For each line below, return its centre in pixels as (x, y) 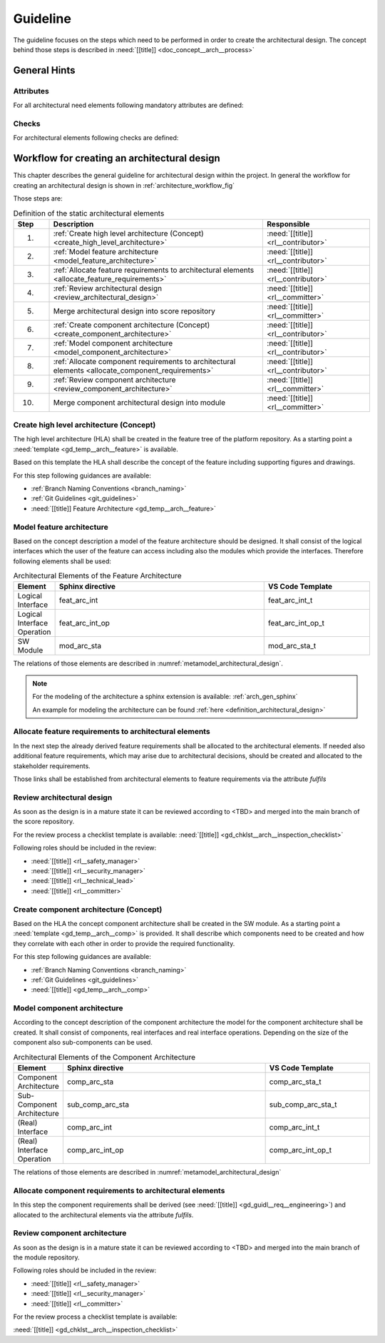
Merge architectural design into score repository (134, 311)
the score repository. (44, 822)
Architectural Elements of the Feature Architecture (97, 576)
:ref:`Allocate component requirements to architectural (144, 361)
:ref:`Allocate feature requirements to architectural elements (154, 270)
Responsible (288, 223)
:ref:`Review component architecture (114, 380)
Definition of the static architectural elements (89, 213)
